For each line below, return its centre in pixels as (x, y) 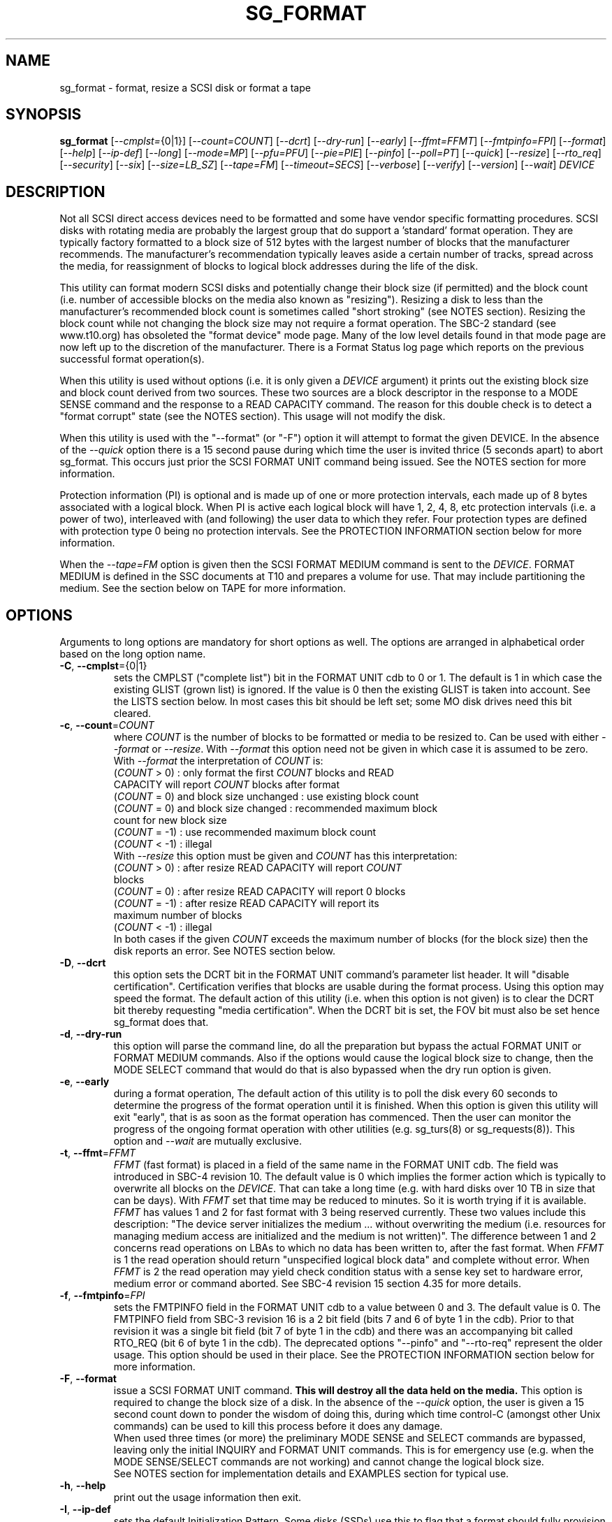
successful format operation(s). (132, 359)
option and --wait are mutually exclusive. (207, 1141)
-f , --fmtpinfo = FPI (102, 1296)
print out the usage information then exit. (207, 1498)
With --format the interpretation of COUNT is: (218, 761)
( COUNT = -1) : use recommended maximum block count (245, 832)
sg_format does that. (161, 1022)
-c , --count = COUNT (107, 725)
